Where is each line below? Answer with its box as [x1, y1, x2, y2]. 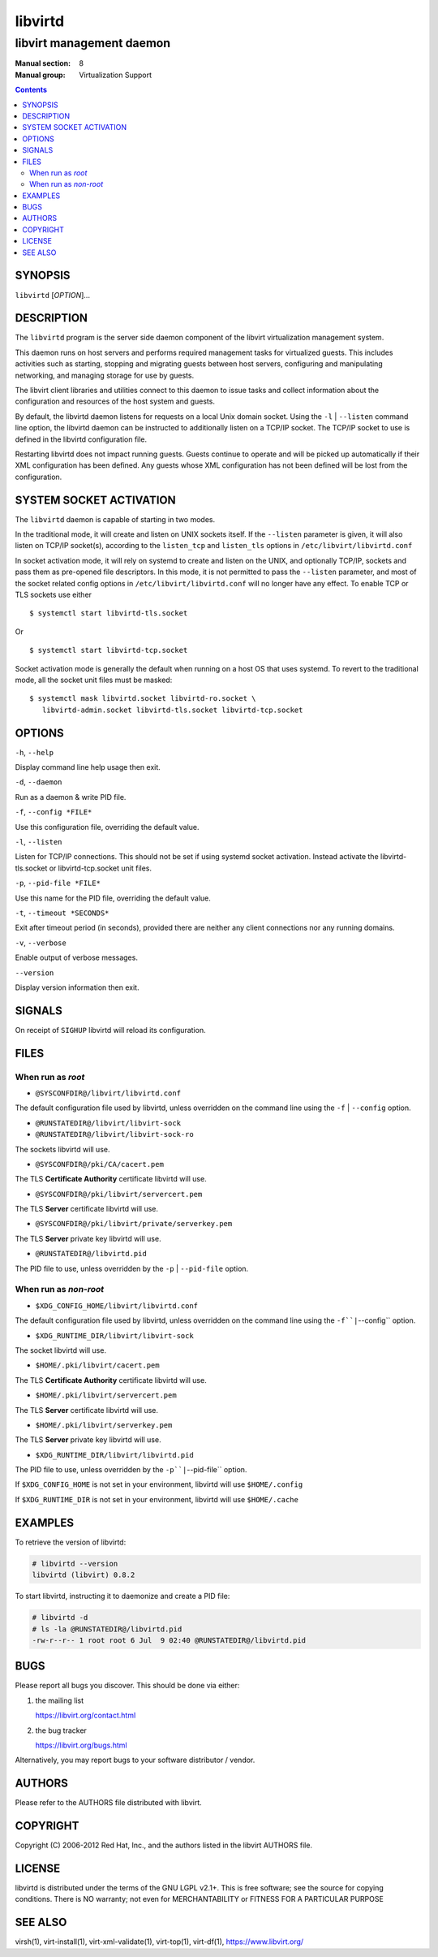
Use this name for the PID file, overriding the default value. [15, 893, 211, 903]
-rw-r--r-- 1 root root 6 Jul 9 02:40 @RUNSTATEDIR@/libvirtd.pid [32, 1635, 307, 1644]
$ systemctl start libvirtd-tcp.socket [29, 646, 188, 655]
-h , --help [15, 747, 54, 757]
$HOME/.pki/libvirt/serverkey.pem [35, 1420, 173, 1429]
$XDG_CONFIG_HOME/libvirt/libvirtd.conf [35, 1301, 199, 1311]
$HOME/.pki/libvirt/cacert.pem [35, 1361, 160, 1370]
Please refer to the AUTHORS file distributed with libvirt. [15, 1798, 202, 1808]
